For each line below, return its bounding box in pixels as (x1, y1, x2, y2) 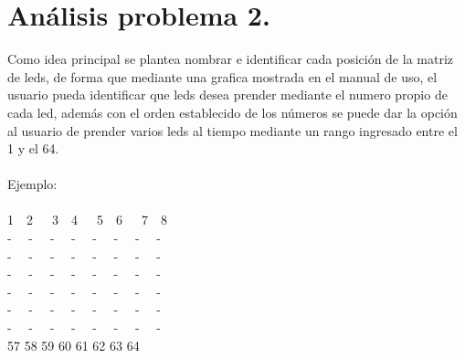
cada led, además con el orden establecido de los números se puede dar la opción (7, 102, 458, 121)
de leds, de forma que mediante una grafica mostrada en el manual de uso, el (7, 67, 438, 86)
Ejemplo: (7, 174, 58, 194)
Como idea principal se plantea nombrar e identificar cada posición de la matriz (7, 49, 454, 68)
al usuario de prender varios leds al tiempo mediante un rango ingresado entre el (7, 121, 458, 140)
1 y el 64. (7, 139, 59, 158)
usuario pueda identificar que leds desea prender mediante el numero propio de (7, 85, 448, 104)
